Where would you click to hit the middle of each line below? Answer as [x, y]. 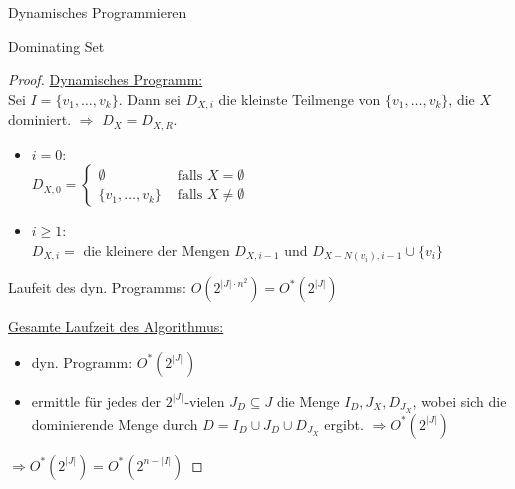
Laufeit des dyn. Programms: [97, 287]
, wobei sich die [459, 400]
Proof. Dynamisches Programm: [105, 79]
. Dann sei [149, 98]
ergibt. [344, 423]
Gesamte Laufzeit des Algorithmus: [116, 326]
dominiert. [40, 119]
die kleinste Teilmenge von [299, 98]
